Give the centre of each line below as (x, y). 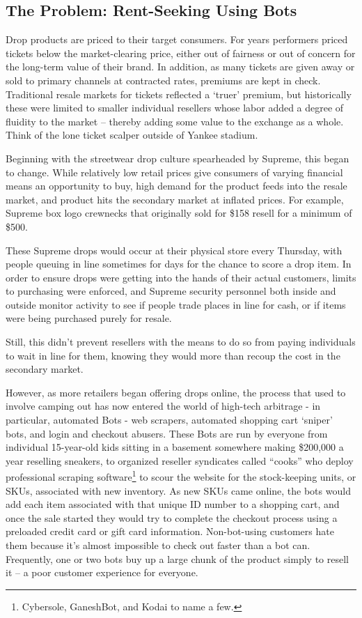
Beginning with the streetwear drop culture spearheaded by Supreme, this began (178, 158)
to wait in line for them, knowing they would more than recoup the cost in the (173, 355)
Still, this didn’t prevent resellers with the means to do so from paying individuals (181, 342)
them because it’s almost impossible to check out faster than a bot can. (158, 545)
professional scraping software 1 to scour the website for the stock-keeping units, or (181, 476)
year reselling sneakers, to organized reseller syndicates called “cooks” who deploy (180, 460)
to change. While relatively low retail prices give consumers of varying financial (174, 172)
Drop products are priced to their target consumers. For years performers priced (177, 39)
